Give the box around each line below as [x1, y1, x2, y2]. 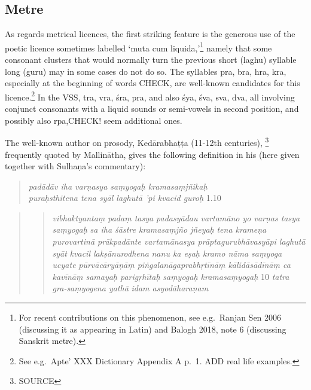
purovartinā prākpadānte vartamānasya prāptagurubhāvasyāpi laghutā [52, 235, 306, 248]
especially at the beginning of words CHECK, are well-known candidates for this [5, 77, 300, 89]
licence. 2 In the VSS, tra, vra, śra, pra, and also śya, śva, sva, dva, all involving [5, 89, 295, 103]
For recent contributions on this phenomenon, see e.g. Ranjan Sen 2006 [19, 311, 282, 324]
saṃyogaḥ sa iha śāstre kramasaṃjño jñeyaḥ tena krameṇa [52, 223, 267, 236]
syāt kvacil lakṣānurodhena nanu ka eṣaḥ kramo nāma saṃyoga [52, 246, 282, 259]
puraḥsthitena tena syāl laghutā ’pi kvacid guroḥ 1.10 [28, 191, 221, 204]
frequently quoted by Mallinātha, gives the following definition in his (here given [5, 148, 300, 160]
